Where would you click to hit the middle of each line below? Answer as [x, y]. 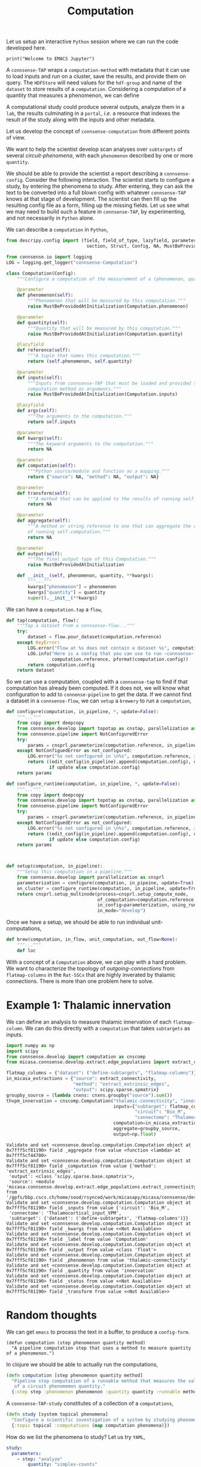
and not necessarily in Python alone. [50, 218]
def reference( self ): [44, 350]
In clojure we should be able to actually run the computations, [82, 1364]
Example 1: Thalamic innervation [89, 1005]
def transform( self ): [44, 493]
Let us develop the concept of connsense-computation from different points [98, 131]
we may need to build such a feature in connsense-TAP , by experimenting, [96, 212]
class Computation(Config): [41, 273]
